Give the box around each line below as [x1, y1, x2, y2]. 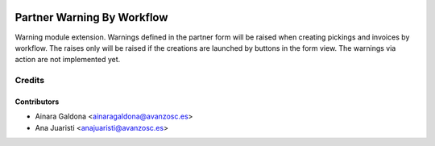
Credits [14, 75, 44, 86]
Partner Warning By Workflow [14, 10, 168, 24]
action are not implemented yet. [14, 55, 121, 65]
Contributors [14, 97, 60, 106]
